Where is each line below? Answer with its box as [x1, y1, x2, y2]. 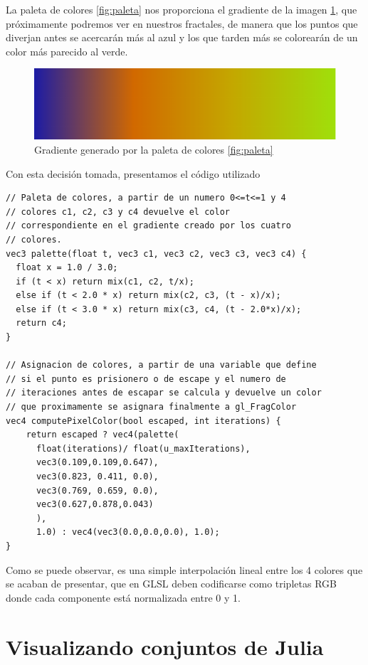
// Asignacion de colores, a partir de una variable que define [6, 360, 317, 371]
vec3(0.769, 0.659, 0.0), [36, 485, 159, 496]
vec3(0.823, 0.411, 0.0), [36, 472, 159, 482]
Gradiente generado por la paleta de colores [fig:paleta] [34, 142, 273, 156]
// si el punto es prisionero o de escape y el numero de [6, 373, 286, 384]
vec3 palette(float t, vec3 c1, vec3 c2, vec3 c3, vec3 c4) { [6, 248, 307, 259]
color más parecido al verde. [6, 43, 128, 58]
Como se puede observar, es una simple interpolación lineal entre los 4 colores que [6, 562, 363, 577]
